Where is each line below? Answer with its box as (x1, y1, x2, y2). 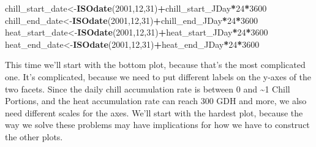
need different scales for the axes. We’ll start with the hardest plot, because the (5, 106, 303, 119)
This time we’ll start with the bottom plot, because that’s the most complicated (5, 58, 306, 71)
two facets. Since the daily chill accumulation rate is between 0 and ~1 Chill (5, 82, 290, 95)
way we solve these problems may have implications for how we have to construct (5, 118, 310, 131)
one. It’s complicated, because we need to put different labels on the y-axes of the (5, 70, 312, 83)
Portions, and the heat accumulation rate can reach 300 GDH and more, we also (5, 94, 307, 107)
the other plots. (5, 130, 63, 143)
